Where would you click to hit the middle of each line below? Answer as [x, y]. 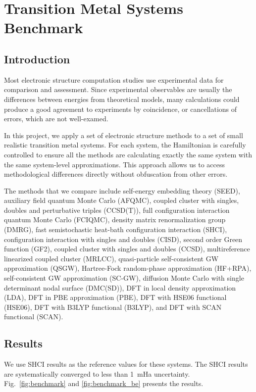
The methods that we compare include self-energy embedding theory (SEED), [122, 190]
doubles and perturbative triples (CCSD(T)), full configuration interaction [117, 210]
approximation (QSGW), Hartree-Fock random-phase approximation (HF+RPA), [128, 268]
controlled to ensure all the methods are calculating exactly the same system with [128, 154]
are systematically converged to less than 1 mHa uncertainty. [97, 373]
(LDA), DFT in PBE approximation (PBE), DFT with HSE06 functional [115, 297]
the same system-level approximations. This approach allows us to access [114, 164]
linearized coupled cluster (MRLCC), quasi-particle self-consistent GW [111, 258]
